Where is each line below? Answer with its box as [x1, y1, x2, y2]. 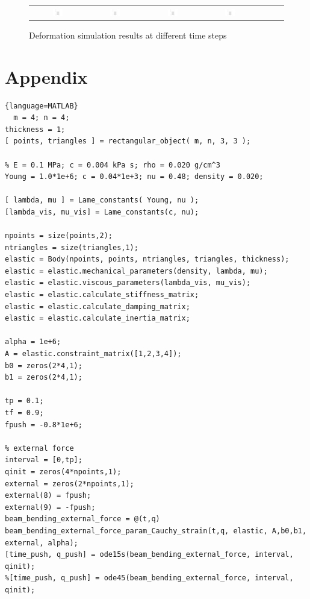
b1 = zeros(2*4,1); [5, 373, 82, 382]
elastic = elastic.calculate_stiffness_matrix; [5, 290, 199, 299]
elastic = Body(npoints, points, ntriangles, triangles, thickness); [5, 255, 290, 264]
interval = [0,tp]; [5, 456, 82, 465]
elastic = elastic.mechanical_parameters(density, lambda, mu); [5, 266, 268, 275]
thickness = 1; [5, 125, 66, 134]
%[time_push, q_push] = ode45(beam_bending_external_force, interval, [5, 574, 294, 583]
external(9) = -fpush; [5, 503, 96, 512]
